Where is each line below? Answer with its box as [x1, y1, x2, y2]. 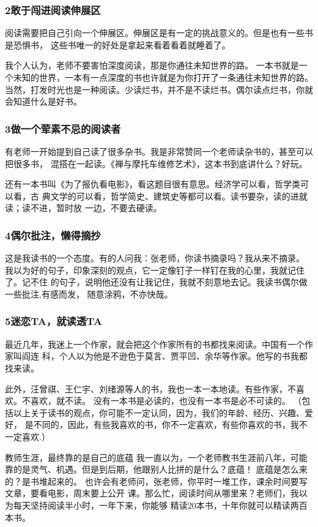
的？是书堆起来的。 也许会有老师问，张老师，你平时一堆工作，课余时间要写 [5, 474, 308, 487]
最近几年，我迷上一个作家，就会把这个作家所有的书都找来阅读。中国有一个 [5, 337, 305, 350]
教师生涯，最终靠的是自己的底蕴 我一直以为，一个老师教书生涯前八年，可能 [5, 450, 308, 463]
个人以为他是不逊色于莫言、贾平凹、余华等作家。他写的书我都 [59, 349, 308, 362]
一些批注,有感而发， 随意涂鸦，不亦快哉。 [5, 287, 173, 300]
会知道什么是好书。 [5, 95, 82, 108]
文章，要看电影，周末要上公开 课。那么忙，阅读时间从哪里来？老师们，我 [5, 487, 299, 499]
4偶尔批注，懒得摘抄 [5, 227, 101, 242]
